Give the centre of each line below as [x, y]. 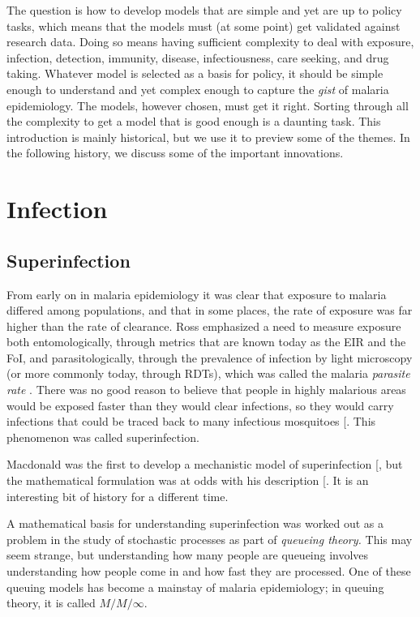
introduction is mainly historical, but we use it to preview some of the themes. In [208, 137]
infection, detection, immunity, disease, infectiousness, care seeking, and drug [198, 57]
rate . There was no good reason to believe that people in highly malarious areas [206, 390]
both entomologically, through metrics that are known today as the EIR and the [206, 342]
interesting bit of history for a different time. [118, 496]
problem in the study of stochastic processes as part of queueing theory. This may [210, 539]
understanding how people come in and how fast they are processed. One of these [209, 571]
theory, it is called [51, 603]
